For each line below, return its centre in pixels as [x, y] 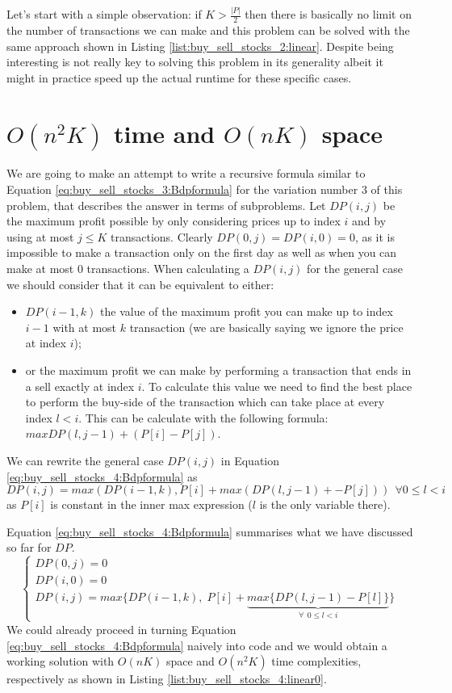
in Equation [250, 460]
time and [165, 133]
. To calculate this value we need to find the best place [277, 386]
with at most [85, 327]
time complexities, [316, 661]
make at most [40, 269]
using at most [40, 236]
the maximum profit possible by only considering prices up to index [174, 221]
